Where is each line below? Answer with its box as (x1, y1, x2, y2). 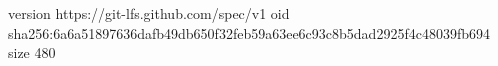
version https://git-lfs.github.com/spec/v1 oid (8, 3, 290, 23)
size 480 (8, 42, 56, 63)
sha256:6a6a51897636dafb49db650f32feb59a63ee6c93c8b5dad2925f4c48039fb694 (8, 22, 490, 43)
